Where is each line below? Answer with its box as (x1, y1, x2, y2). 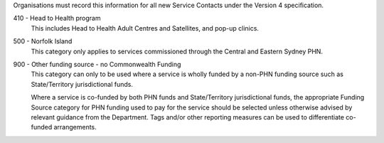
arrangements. (53, 123, 97, 132)
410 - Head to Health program (13, 14, 101, 23)
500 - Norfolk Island (13, 37, 73, 46)
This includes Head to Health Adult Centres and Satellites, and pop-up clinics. (31, 23, 260, 32)
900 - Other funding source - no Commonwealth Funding (13, 60, 181, 68)
